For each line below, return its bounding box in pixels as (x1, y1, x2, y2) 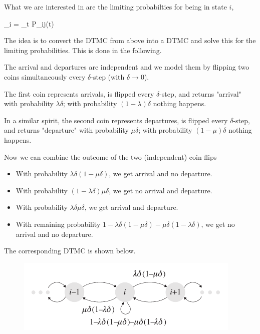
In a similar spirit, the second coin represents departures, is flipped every (4, 115, 228, 125)
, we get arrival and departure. (84, 202, 178, 212)
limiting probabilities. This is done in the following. (4, 45, 162, 55)
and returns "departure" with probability (4, 125, 129, 135)
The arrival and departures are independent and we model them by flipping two (4, 62, 249, 72)
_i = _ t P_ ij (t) (4, 18, 54, 29)
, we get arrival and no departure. (109, 168, 212, 179)
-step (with (91, 71, 125, 82)
